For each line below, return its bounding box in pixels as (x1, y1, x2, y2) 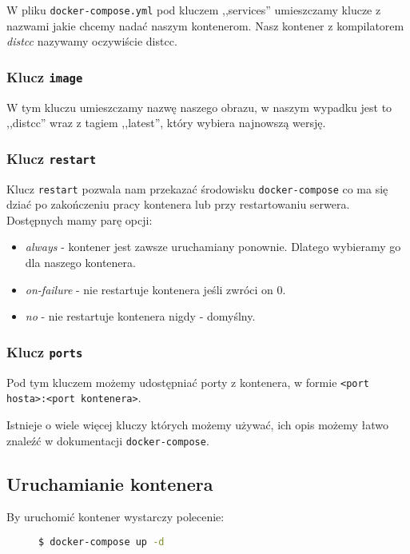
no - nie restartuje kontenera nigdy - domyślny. (25, 308, 256, 325)
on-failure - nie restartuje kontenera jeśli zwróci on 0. (25, 281, 286, 297)
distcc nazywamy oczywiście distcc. (6, 33, 177, 50)
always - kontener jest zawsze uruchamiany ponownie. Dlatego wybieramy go (25, 238, 401, 255)
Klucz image (6, 66, 83, 86)
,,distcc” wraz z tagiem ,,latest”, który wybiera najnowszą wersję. (6, 114, 326, 131)
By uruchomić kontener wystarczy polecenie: (6, 508, 225, 525)
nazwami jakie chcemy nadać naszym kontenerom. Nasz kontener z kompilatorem (6, 17, 404, 34)
